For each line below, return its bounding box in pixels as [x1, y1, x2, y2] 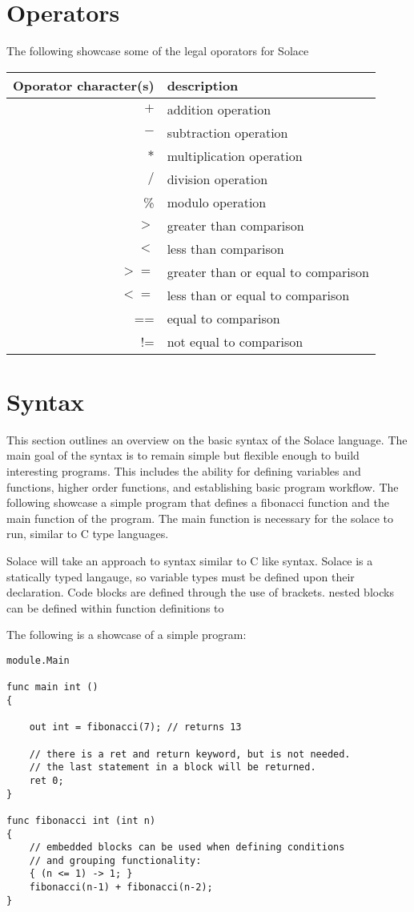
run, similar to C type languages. [6, 525, 169, 542]
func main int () [6, 681, 98, 693]
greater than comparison [167, 215, 304, 235]
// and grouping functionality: [29, 854, 202, 866]
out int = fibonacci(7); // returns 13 [29, 721, 242, 733]
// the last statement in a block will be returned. [29, 761, 316, 773]
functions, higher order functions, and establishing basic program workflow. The [6, 478, 399, 495]
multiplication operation [167, 146, 303, 165]
